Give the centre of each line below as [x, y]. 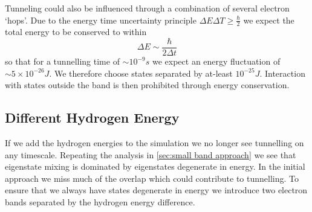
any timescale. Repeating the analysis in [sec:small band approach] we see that [151, 154]
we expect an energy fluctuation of [216, 61]
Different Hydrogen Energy [92, 117]
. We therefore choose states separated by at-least [141, 73]
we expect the [269, 20]
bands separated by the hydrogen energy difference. [100, 202]
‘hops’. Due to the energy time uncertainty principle [101, 20]
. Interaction [282, 73]
